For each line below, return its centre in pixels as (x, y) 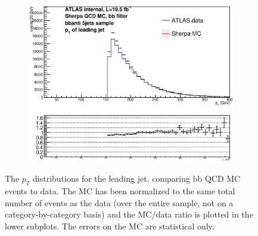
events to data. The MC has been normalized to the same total (120, 191)
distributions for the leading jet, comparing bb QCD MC (137, 178)
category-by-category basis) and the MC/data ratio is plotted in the (129, 214)
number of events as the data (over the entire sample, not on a (119, 202)
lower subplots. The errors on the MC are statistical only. (110, 226)
